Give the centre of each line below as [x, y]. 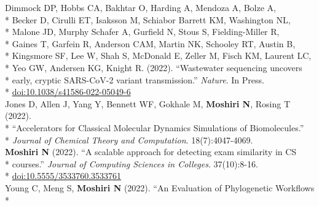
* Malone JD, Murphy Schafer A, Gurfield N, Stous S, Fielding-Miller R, [142, 32]
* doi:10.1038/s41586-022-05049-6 [68, 92]
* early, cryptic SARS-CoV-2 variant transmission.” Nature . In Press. [135, 79]
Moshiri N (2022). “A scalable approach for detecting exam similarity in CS [151, 152]
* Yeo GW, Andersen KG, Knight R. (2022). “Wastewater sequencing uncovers [154, 67]
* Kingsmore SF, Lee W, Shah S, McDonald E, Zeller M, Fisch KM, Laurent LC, [158, 55]
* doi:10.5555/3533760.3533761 [63, 176]
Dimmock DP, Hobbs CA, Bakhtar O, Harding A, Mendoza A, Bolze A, [140, 7]
